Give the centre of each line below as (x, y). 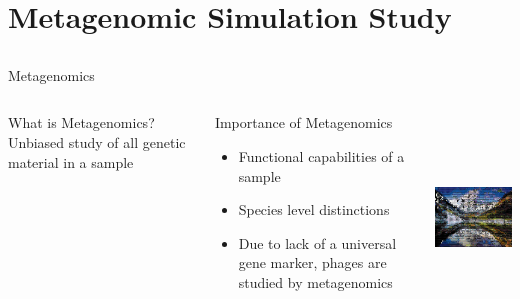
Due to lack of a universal (317, 242)
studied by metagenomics (315, 281)
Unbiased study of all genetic (97, 141)
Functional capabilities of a (321, 155)
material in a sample (71, 161)
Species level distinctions (314, 209)
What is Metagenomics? (81, 122)
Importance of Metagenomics (303, 122)
